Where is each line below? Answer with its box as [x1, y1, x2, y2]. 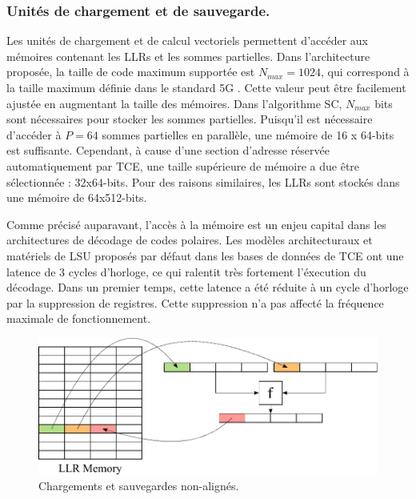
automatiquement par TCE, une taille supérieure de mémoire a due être [6, 157, 360, 174]
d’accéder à [6, 126, 62, 143]
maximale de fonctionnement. [6, 310, 151, 327]
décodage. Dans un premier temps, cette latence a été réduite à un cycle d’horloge [6, 279, 409, 296]
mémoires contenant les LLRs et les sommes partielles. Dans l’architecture [6, 47, 370, 64]
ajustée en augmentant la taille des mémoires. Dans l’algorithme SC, [6, 95, 342, 111]
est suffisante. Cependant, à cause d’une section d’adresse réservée [6, 142, 330, 159]
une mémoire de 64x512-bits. [6, 189, 147, 206]
